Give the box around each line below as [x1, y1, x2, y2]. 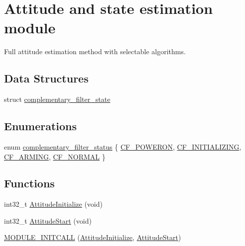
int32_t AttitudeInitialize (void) [4, 199, 103, 209]
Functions [4, 175, 55, 191]
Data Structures [4, 71, 89, 86]
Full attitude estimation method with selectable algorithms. [4, 46, 186, 57]
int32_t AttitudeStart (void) [4, 215, 92, 226]
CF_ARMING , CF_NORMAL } [4, 151, 106, 162]
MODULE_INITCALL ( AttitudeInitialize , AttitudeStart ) [4, 232, 181, 243]
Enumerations [4, 118, 77, 134]
